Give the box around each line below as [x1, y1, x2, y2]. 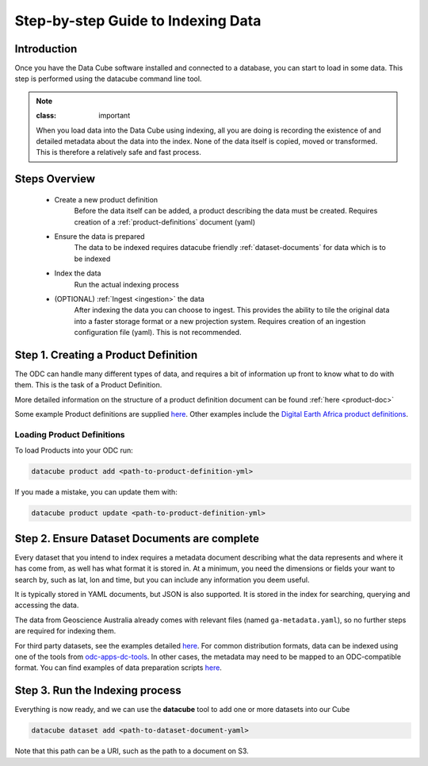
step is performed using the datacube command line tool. [14, 74, 202, 83]
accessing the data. [14, 600, 79, 610]
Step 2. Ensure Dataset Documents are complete [14, 532, 260, 545]
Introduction [14, 42, 78, 56]
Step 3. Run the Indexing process [14, 683, 182, 698]
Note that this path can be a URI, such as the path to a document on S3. [14, 746, 249, 756]
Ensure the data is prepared [54, 231, 146, 241]
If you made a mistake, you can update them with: [14, 487, 178, 497]
